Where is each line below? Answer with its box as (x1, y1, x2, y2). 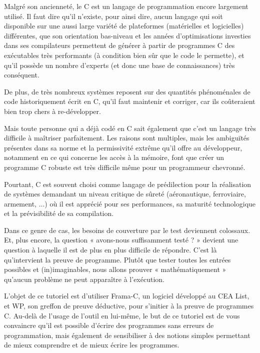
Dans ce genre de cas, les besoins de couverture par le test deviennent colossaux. (4, 224, 250, 235)
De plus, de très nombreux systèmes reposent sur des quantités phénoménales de (4, 86, 250, 96)
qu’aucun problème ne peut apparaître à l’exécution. (4, 273, 164, 284)
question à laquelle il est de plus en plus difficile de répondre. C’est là (4, 244, 217, 255)
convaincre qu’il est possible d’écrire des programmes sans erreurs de (4, 320, 214, 330)
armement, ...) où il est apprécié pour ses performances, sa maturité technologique (4, 198, 256, 208)
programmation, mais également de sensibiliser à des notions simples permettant (4, 329, 250, 340)
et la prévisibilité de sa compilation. (4, 208, 114, 218)
